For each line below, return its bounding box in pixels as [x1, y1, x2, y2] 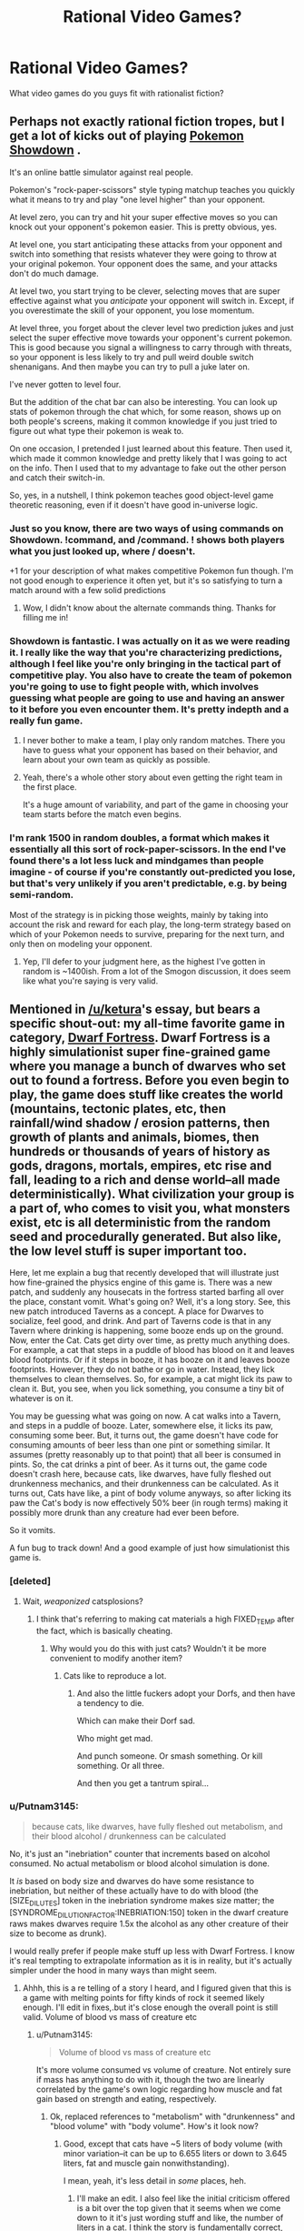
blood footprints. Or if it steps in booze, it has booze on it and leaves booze [9, 1354, 290, 1366]
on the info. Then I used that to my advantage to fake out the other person [9, 462, 287, 473]
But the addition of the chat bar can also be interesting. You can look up [9, 396, 279, 407]
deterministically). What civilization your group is [9, 1186, 295, 1202]
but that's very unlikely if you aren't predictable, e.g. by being [9, 877, 288, 890]
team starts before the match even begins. [22, 809, 181, 820]
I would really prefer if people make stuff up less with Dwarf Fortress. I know [9, 1945, 295, 1957]
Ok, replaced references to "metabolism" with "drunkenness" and [49, 2111, 296, 2122]
